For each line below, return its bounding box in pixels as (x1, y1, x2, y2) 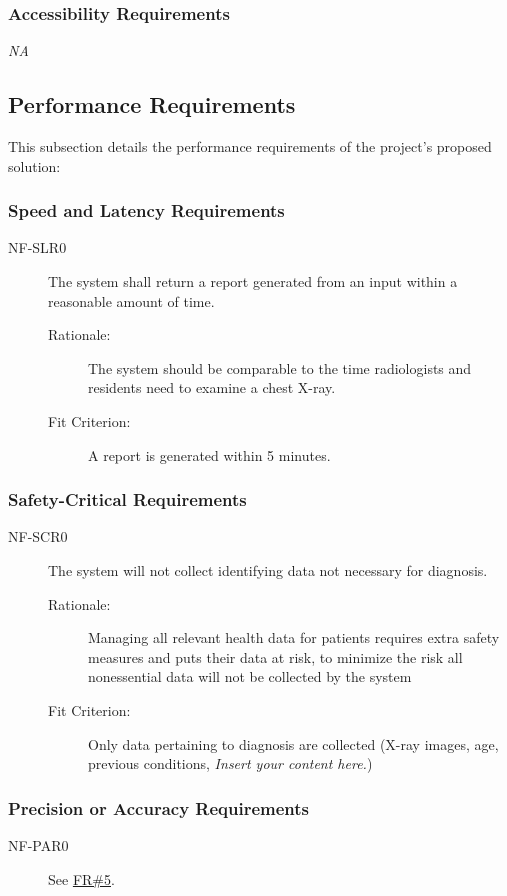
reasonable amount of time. (48, 290, 215, 311)
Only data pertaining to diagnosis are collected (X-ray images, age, (88, 733, 499, 754)
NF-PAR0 (8, 834, 69, 855)
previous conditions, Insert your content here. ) (88, 753, 373, 774)
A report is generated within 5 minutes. (88, 444, 331, 465)
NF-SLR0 (8, 237, 67, 258)
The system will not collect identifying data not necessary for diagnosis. (48, 559, 488, 580)
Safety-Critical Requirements (8, 487, 247, 512)
